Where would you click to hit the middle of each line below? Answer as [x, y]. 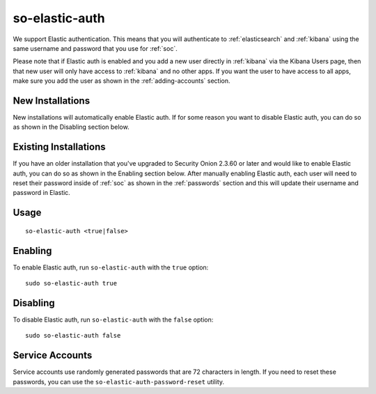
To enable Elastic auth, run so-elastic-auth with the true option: [111, 267]
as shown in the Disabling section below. [71, 127]
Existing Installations [59, 147]
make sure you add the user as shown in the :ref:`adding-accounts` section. [122, 81]
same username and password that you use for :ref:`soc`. [95, 48]
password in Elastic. [42, 193]
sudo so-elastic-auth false [73, 336]
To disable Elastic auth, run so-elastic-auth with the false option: [113, 320]
